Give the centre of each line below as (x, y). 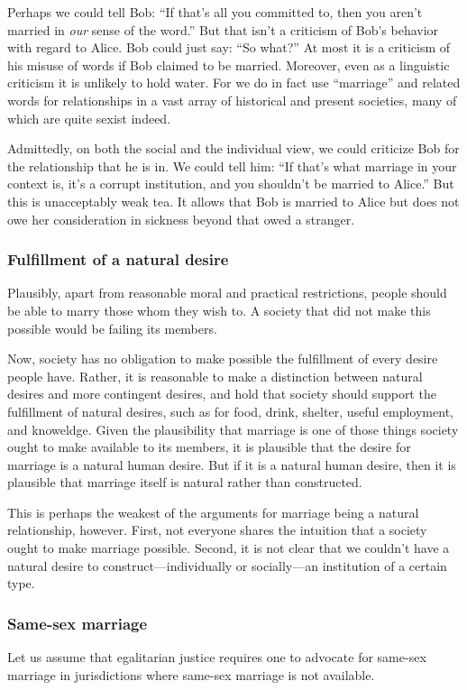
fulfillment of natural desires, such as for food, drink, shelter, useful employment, (230, 411)
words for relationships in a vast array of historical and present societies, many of (232, 100)
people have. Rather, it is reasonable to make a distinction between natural (215, 376)
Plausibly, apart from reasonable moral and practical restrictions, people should (227, 293)
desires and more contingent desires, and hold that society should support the (222, 394)
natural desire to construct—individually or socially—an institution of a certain (227, 565)
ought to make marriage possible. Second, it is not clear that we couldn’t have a (229, 548)
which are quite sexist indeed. (89, 118)
